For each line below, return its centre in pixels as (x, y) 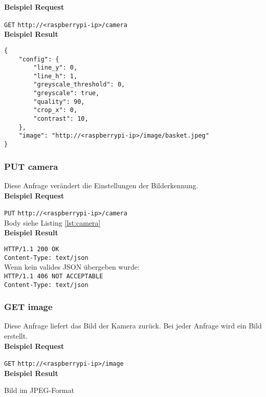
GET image (28, 307)
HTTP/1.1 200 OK (32, 249)
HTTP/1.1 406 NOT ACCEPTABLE (54, 276)
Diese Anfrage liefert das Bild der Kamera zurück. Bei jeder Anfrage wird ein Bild (133, 326)
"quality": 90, (59, 102)
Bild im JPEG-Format (39, 390)
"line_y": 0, (56, 68)
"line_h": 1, (56, 76)
